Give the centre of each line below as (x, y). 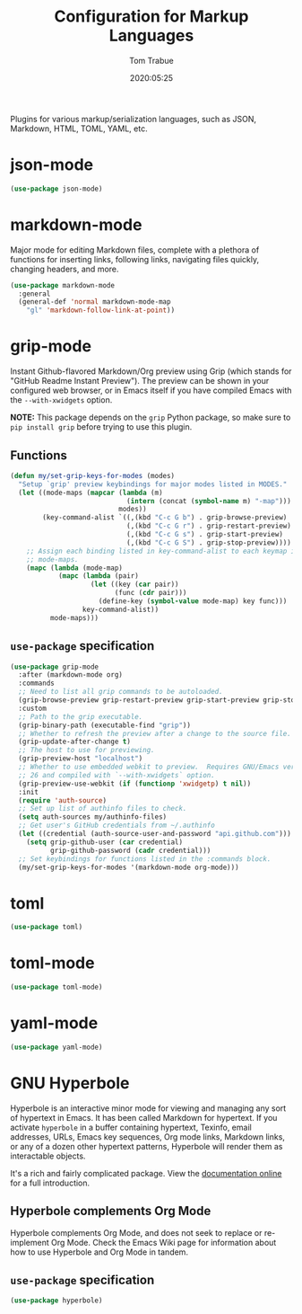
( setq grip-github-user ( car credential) (104, 842)
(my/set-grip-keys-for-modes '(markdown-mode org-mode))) (129, 867)
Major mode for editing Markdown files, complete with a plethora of (135, 250)
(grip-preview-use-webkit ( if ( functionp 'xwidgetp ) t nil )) (135, 784)
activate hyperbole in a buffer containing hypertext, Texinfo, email (131, 1127)
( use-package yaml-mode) (56, 1047)
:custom (33, 708)
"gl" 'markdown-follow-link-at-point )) (101, 311)
